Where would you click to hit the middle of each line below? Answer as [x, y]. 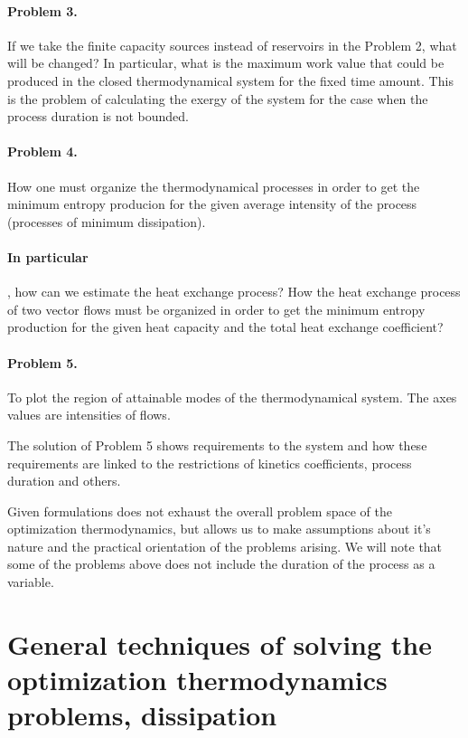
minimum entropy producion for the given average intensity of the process [212, 204]
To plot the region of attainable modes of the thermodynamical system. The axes [232, 397]
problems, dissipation [142, 715]
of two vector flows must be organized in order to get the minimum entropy [216, 309]
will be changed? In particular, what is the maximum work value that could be [226, 63]
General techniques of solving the [220, 643]
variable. [31, 582]
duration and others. [64, 481]
